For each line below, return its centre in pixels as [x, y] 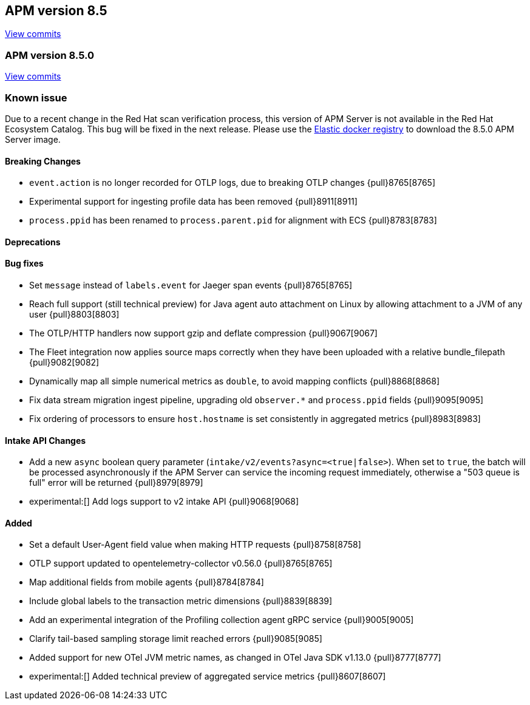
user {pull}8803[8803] [74, 314]
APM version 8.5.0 [50, 55]
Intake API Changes [46, 440]
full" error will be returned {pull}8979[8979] [116, 483]
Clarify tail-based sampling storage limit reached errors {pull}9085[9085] [176, 639]
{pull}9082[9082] [64, 362]
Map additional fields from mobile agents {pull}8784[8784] [147, 582]
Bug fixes [24, 264]
